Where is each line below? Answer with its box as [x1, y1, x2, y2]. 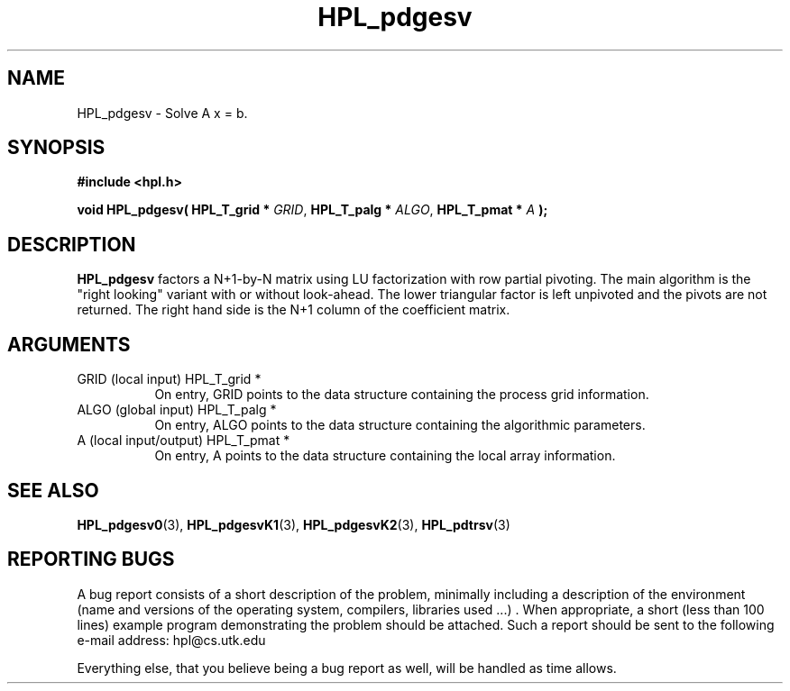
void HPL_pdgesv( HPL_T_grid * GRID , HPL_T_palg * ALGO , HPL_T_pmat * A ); [77, 202, 548, 218]
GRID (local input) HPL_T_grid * [77, 371, 262, 387]
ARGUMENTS [7, 332, 131, 356]
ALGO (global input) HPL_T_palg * [77, 402, 277, 418]
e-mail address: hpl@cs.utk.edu [77, 632, 266, 648]
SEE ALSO [7, 478, 99, 502]
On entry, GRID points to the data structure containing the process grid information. [154, 386, 649, 403]
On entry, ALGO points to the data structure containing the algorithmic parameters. [154, 417, 646, 433]
